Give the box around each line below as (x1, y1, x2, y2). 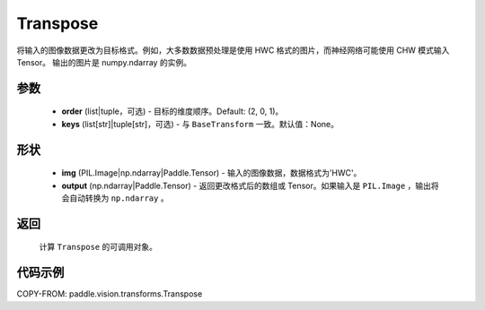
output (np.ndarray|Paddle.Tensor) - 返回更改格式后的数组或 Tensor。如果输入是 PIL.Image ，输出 (61, 180, 431, 191)
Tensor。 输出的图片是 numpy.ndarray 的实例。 (16, 56, 192, 67)
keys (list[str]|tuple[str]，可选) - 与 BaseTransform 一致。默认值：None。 (61, 118, 339, 129)
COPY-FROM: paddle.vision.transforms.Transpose (16, 288, 203, 299)
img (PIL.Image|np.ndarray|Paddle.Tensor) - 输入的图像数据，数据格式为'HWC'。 (61, 168, 362, 178)
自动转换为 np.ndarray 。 (68, 193, 170, 203)
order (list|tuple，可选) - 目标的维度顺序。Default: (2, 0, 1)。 (61, 106, 284, 116)
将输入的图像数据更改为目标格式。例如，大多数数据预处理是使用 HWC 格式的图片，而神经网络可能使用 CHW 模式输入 (16, 45, 450, 56)
